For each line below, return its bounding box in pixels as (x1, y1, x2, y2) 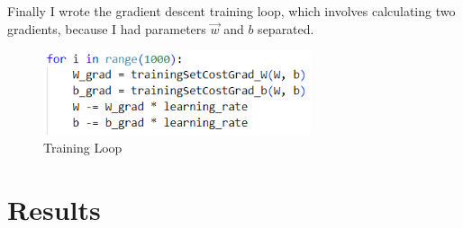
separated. (258, 19, 314, 38)
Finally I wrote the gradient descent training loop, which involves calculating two (7, 2, 456, 20)
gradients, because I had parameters (7, 19, 206, 38)
